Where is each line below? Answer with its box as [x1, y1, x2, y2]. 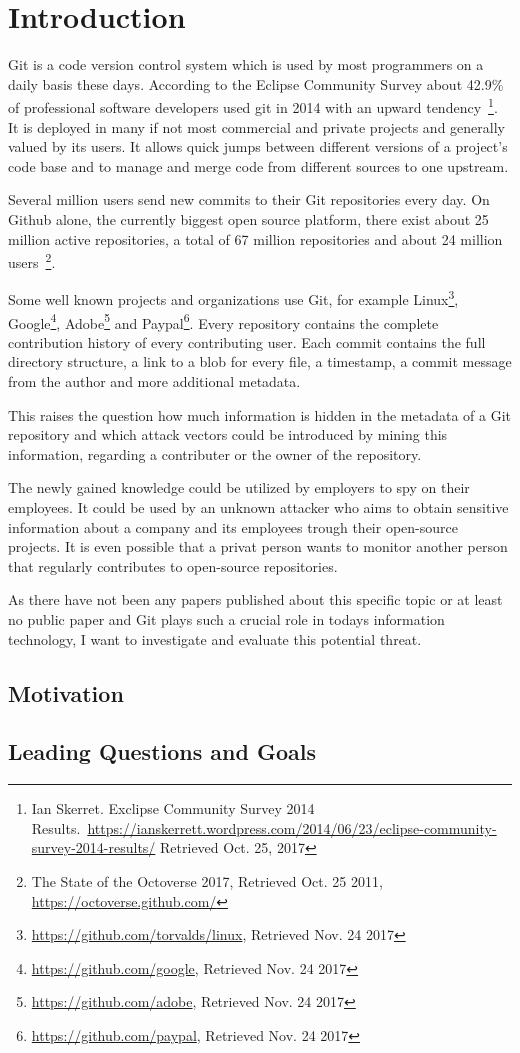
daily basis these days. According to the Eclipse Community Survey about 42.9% [8, 73, 504, 94]
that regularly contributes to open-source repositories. [8, 555, 338, 576]
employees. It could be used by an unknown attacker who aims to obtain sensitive [8, 497, 509, 518]
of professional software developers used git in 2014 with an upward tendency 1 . [8, 94, 498, 117]
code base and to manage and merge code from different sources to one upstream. [8, 155, 509, 176]
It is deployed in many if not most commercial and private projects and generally [8, 116, 505, 137]
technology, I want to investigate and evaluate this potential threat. [8, 628, 422, 649]
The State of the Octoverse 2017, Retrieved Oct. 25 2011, [31, 870, 383, 891]
